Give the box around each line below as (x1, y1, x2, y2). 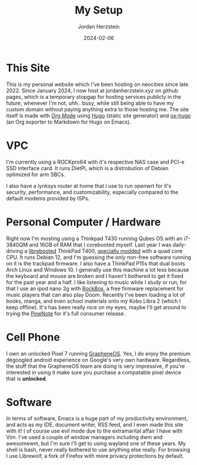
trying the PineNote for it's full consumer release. (6, 310, 125, 317)
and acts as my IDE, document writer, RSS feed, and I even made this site (6, 421, 183, 429)
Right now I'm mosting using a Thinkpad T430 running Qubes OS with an (6, 235, 183, 242)
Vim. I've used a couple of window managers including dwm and (6, 434, 163, 441)
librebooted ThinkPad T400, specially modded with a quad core (28, 247, 183, 254)
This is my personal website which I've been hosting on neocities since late (6, 81, 189, 88)
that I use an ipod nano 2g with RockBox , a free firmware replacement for (6, 285, 184, 292)
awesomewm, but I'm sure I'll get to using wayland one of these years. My (6, 440, 186, 447)
